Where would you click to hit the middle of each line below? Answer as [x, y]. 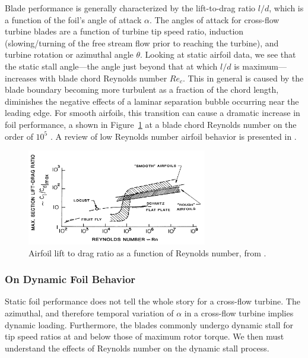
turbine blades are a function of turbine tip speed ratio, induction [124, 31]
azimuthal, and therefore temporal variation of [89, 313]
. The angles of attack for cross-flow [214, 19]
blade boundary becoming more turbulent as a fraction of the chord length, [142, 89]
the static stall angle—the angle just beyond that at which [111, 66]
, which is [286, 8]
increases [21, 78]
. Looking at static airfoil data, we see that [218, 54]
